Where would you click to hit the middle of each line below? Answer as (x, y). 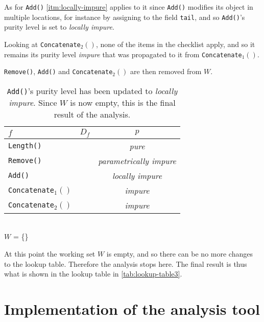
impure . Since (33, 102)
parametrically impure (137, 160)
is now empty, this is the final (123, 102)
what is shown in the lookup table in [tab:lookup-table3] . (93, 274)
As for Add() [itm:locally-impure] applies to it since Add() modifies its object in (129, 7)
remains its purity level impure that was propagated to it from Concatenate (123, 54)
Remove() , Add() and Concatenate (58, 71)
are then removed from (166, 71)
